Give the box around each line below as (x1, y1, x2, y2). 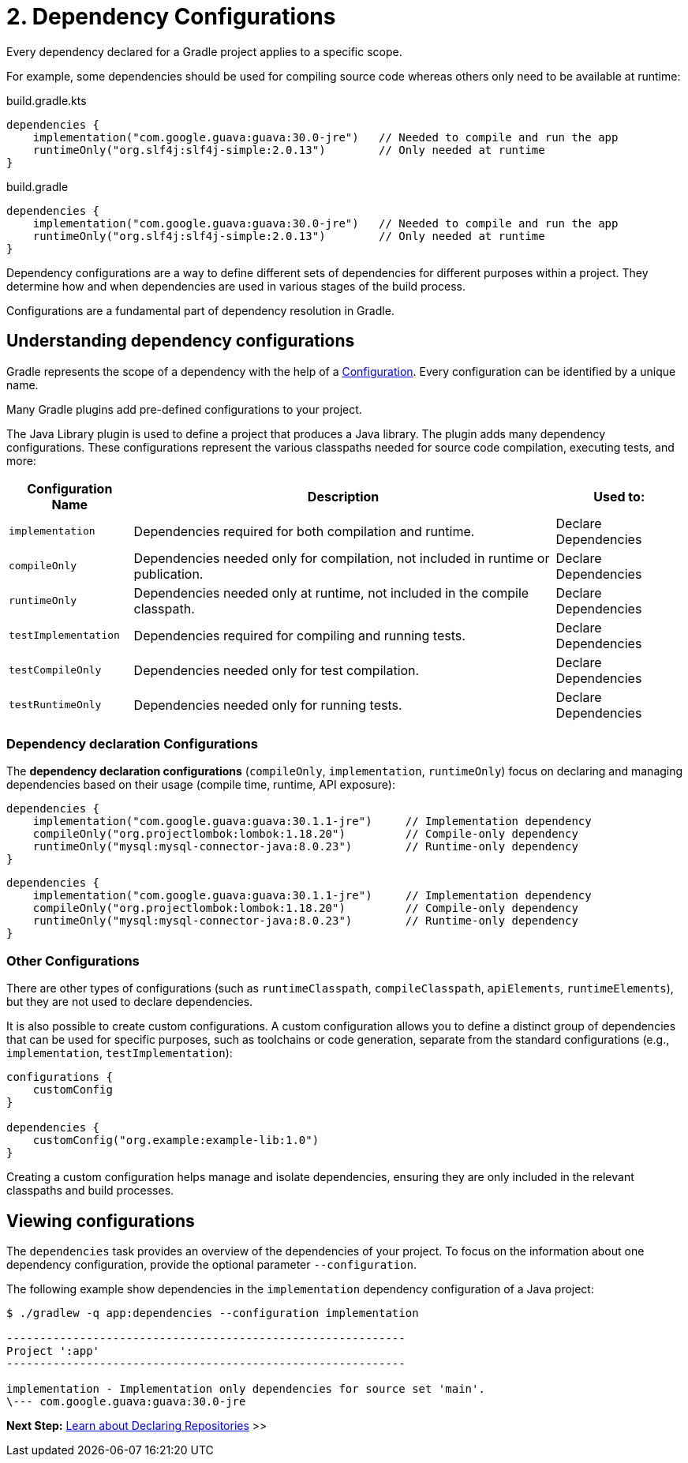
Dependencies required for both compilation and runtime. (133, 523, 475, 539)
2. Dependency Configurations (6, 3, 336, 30)
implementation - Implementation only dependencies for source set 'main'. (6, 1382, 485, 1395)
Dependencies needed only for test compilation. (133, 662, 420, 678)
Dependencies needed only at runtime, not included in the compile (133, 584, 529, 601)
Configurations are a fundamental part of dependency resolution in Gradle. (6, 303, 394, 317)
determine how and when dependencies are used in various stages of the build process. (6, 279, 466, 293)
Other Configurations (6, 952, 140, 969)
